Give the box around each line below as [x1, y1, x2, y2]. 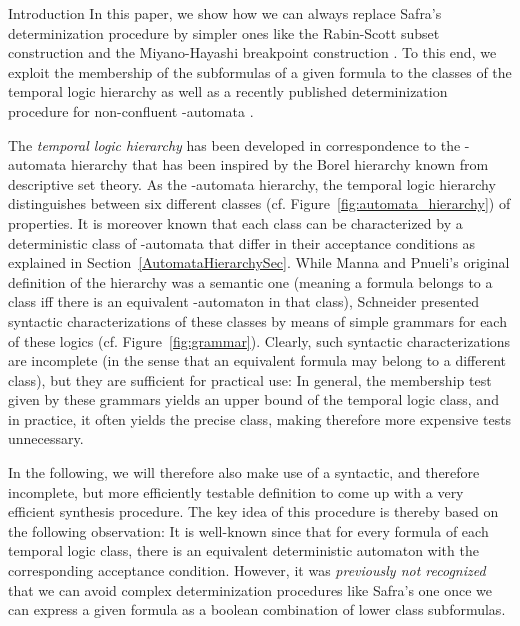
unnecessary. [8, 428, 84, 449]
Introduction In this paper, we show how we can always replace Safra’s [8, 3, 442, 23]
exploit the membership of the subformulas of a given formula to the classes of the [8, 61, 512, 82]
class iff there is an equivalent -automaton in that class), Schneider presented [8, 291, 480, 312]
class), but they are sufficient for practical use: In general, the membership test [8, 369, 492, 390]
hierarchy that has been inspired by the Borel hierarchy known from [70, 154, 489, 175]
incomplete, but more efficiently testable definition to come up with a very [8, 481, 464, 502]
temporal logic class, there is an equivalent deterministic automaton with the [8, 540, 479, 561]
